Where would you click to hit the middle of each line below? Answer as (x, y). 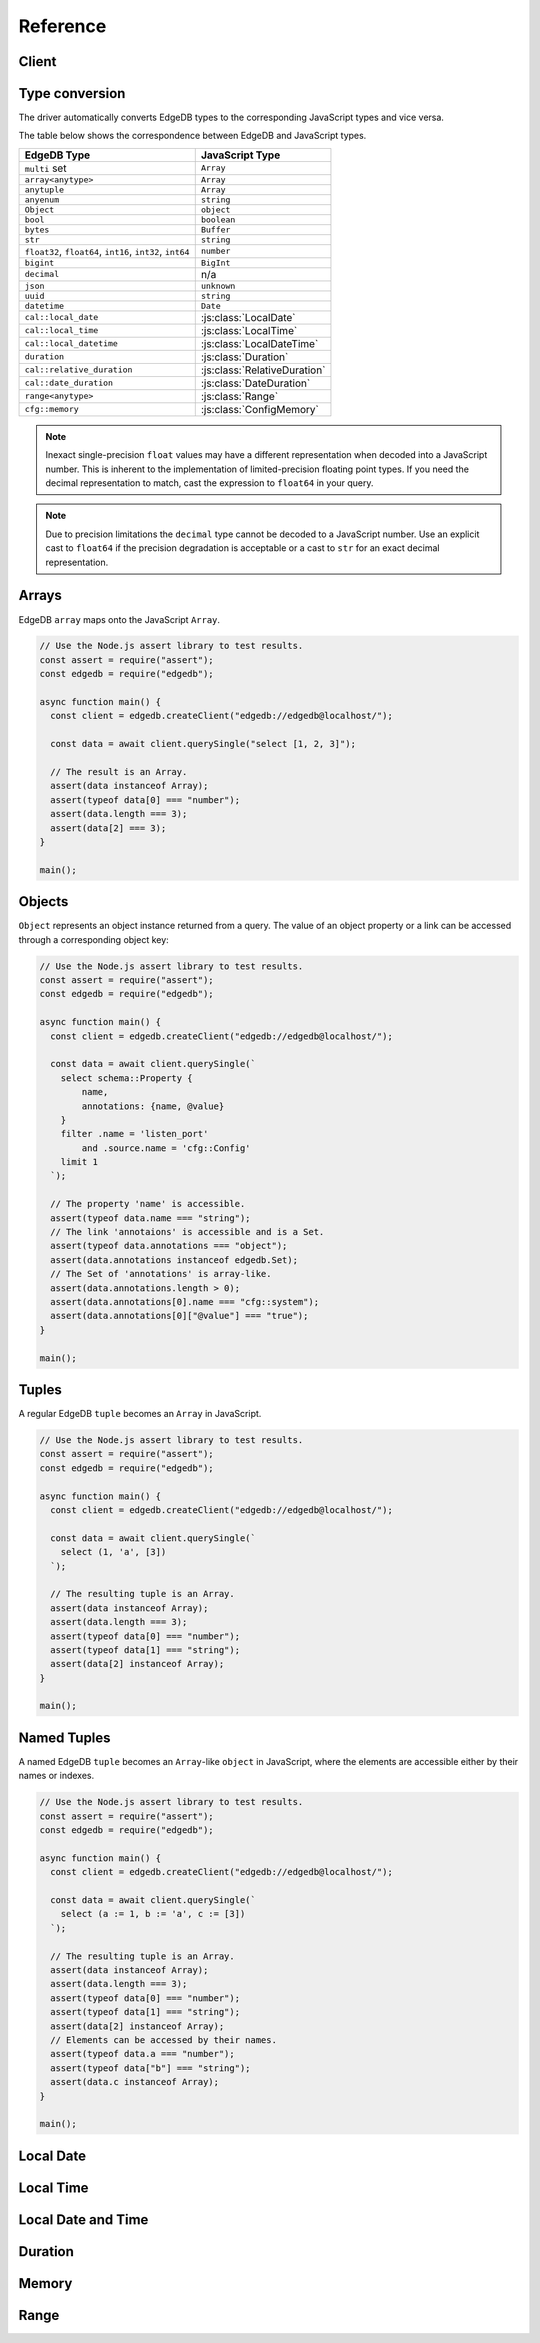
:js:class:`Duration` (244, 357)
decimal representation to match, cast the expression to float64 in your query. (209, 483)
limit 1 (79, 1162)
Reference (62, 26)
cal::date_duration (69, 383)
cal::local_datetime (71, 343)
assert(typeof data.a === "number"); (142, 2054)
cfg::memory (51, 409)
